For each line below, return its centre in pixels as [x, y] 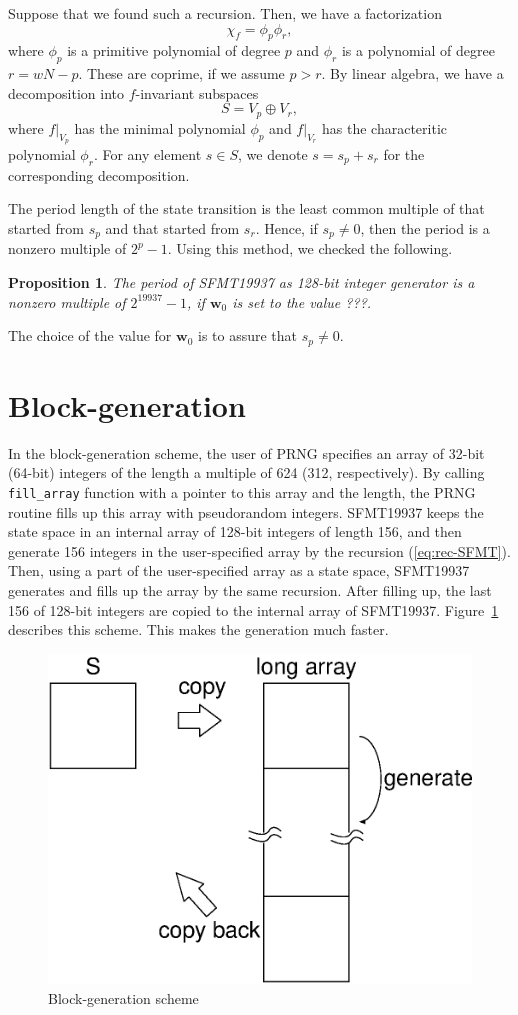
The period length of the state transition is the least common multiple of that [246, 208]
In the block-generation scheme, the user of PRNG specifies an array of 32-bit [246, 452]
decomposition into [66, 92]
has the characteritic [384, 127]
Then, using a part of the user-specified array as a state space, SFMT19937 [239, 570]
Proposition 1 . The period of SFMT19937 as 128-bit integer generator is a [241, 282]
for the [404, 154]
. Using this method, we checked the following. [310, 248]
